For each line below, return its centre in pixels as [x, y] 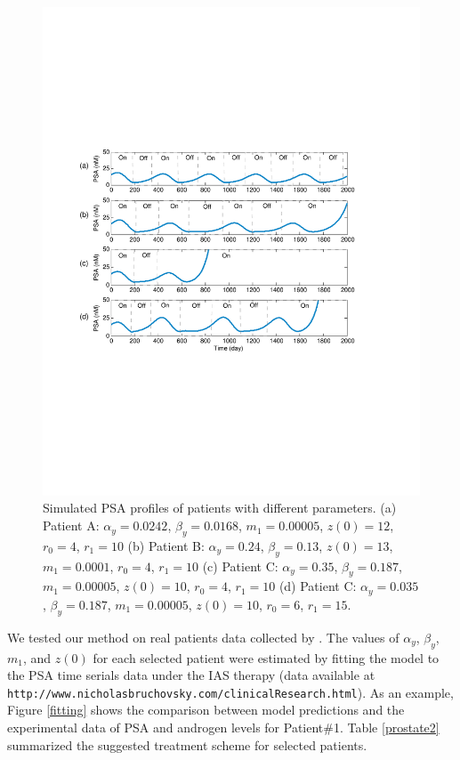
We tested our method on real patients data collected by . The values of [203, 637]
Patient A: [71, 526]
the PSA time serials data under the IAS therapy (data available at [191, 675]
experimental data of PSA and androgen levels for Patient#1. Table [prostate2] [223, 727]
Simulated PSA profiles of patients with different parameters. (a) [220, 508]
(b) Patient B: [166, 545]
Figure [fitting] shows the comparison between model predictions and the [206, 710]
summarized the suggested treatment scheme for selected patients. [187, 744]
